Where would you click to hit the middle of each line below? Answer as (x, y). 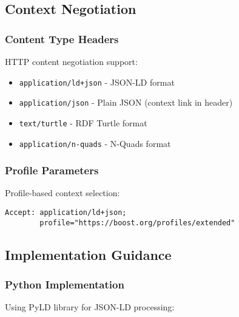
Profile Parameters (52, 170)
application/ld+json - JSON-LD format (97, 82)
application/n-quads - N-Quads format (95, 143)
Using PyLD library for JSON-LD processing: (90, 307)
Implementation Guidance (88, 254)
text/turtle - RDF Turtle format (83, 122)
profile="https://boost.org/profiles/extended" (137, 223)
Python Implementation (65, 285)
